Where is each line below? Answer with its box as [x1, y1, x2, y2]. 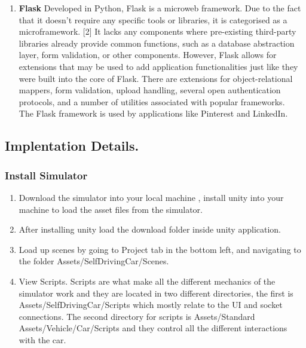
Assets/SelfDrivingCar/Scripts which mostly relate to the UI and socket [19, 298, 283, 311]
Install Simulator [5, 167, 88, 182]
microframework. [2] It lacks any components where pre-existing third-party [19, 25, 296, 38]
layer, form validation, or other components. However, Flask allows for [19, 48, 277, 61]
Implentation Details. [5, 136, 139, 155]
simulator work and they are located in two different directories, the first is [19, 286, 293, 299]
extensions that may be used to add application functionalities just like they [19, 60, 298, 72]
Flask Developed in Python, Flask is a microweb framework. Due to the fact [19, 2, 301, 14]
